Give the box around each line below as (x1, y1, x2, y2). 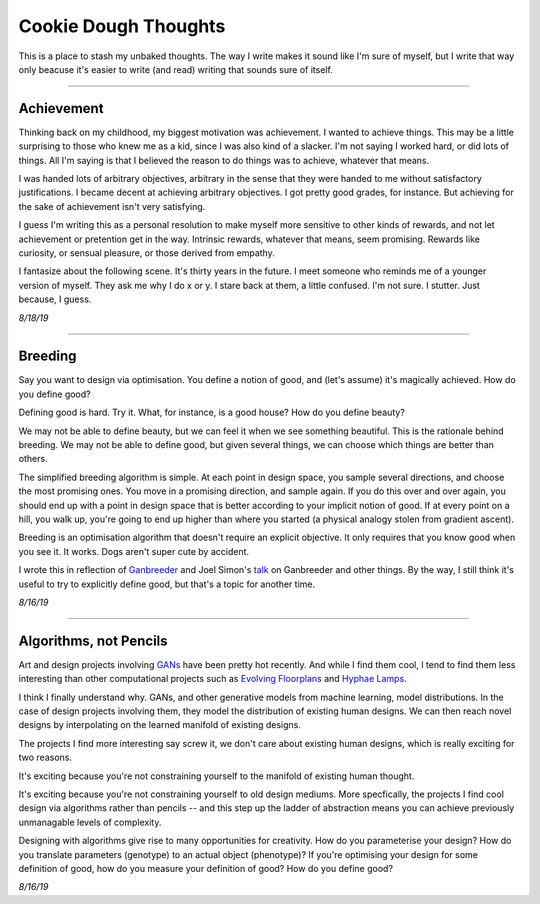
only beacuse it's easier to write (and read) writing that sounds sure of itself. (18, 63, 334, 75)
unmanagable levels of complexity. (18, 816, 162, 828)
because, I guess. (18, 293, 92, 305)
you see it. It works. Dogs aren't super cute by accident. (18, 545, 250, 557)
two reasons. (18, 751, 72, 764)
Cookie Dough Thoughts (18, 15, 226, 37)
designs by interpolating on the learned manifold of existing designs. (18, 719, 302, 731)
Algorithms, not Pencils (18, 632, 169, 649)
